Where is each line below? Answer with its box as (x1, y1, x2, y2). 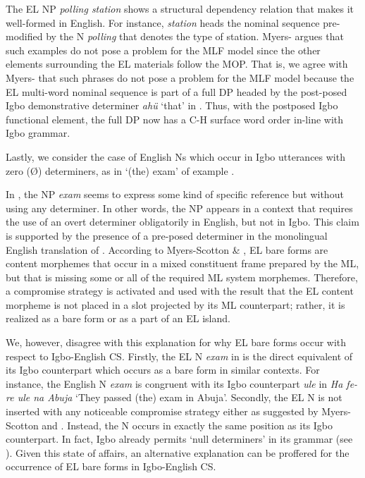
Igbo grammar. (6, 125, 70, 140)
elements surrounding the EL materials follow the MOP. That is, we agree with (6, 56, 348, 71)
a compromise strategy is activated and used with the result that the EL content (6, 283, 354, 298)
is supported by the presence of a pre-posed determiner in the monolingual (6, 228, 328, 243)
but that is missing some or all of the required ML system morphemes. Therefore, (6, 269, 358, 284)
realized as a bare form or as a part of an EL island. (6, 311, 230, 326)
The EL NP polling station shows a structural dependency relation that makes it (6, 1, 354, 16)
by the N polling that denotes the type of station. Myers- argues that (46, 29, 344, 44)
